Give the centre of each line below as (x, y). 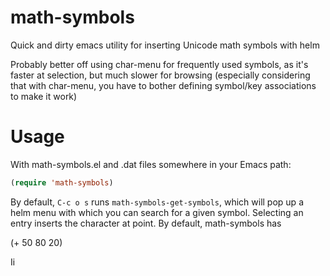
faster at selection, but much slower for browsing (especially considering (160, 75)
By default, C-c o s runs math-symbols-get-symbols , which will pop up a (157, 202)
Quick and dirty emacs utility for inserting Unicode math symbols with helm (165, 45)
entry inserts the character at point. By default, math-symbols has (146, 223)
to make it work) (44, 96)
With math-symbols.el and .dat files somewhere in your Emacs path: (151, 164)
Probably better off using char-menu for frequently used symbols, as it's (159, 64)
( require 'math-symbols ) (62, 182)
